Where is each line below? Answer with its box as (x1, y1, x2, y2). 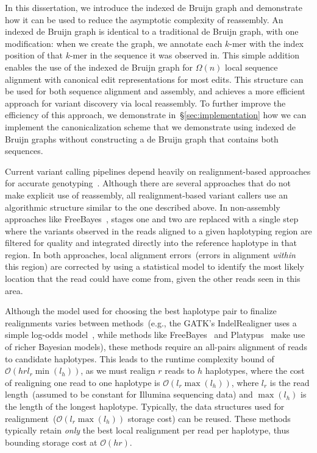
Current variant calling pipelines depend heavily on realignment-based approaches (5, 164, 311, 177)
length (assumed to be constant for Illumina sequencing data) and (5, 388, 253, 401)
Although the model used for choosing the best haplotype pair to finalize (5, 304, 277, 317)
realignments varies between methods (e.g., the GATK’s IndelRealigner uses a (5, 316, 297, 329)
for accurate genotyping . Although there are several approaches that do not (5, 177, 291, 189)
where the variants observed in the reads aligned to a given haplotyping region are (5, 224, 312, 237)
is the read (269, 376, 310, 388)
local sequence (225, 60, 278, 73)
